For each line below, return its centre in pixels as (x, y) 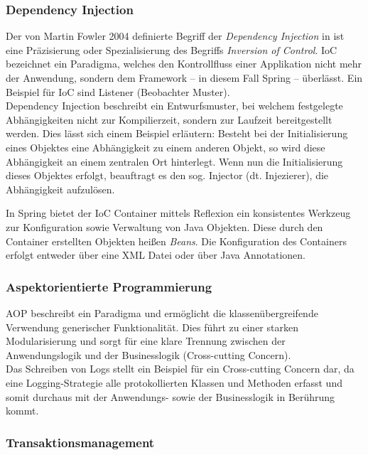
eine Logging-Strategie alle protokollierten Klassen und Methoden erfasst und (174, 382)
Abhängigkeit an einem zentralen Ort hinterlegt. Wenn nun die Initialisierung (174, 161)
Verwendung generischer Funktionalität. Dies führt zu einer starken (152, 327)
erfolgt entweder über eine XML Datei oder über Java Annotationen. (156, 255)
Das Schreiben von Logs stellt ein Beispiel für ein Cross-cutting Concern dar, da (180, 369)
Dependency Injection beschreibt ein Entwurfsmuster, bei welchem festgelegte (174, 106)
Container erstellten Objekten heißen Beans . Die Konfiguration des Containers (176, 241)
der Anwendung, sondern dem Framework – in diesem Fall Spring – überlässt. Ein (184, 77)
